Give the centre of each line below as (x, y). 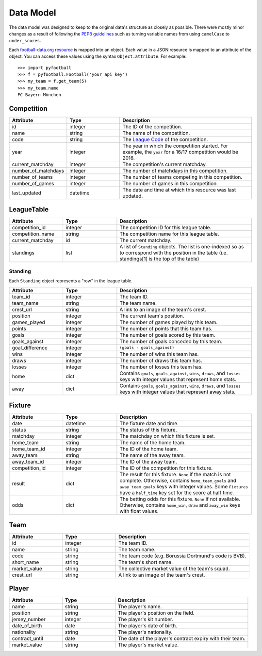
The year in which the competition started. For (175, 146)
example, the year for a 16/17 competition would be (180, 152)
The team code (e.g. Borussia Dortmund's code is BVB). (182, 555)
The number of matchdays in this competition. (175, 171)
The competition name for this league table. (169, 234)
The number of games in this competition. (170, 183)
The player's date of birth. (148, 626)
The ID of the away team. (148, 462)
